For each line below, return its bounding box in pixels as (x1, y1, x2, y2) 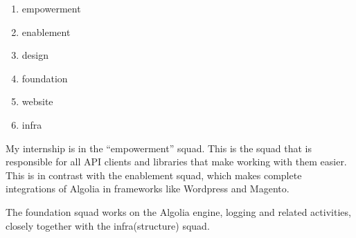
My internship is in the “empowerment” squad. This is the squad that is (6, 140, 312, 155)
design (21, 48, 48, 62)
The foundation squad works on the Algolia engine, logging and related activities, (6, 204, 351, 219)
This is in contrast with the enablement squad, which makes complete (6, 167, 302, 182)
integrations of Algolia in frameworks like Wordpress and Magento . (6, 181, 290, 196)
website (21, 94, 53, 109)
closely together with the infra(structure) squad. (6, 218, 210, 232)
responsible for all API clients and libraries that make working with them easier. (6, 154, 347, 169)
